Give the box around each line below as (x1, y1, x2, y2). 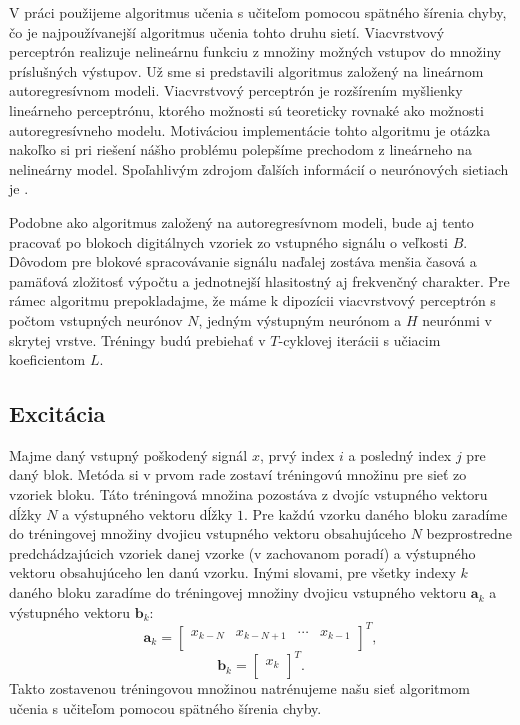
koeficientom (9, 349, 86, 370)
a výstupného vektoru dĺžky (62, 503, 233, 524)
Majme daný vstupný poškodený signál (9, 444, 248, 465)
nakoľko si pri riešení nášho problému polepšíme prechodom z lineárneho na (9, 139, 472, 160)
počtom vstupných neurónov (9, 309, 183, 330)
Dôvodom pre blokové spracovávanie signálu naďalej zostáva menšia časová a (9, 251, 477, 272)
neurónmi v (422, 309, 492, 330)
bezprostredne (426, 523, 512, 544)
